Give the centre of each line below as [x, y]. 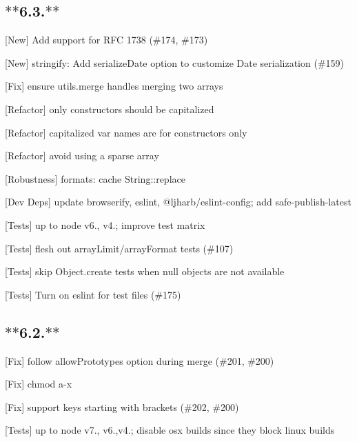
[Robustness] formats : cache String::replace [95, 178]
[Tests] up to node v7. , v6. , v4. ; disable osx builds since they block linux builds [170, 430]
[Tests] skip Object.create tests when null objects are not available [145, 271]
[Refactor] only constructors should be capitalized [110, 109]
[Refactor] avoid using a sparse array [82, 155]
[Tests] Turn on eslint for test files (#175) [93, 294]
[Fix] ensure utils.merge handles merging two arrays [114, 86]
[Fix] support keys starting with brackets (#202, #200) [122, 406]
